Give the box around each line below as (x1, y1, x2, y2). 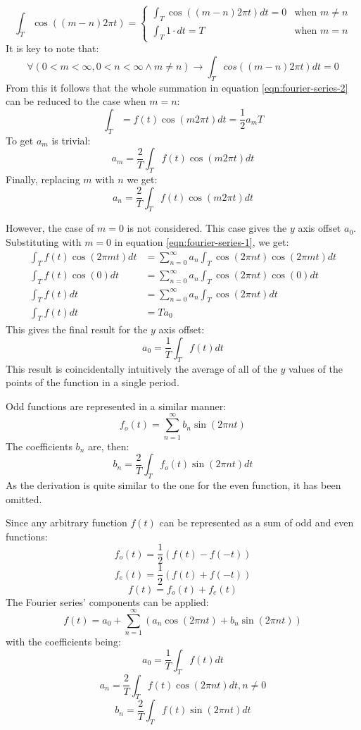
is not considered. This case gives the (127, 221, 287, 235)
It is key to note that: (6, 41, 99, 56)
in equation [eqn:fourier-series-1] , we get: (114, 234, 289, 249)
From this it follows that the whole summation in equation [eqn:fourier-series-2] (6, 80, 348, 94)
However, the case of (6, 221, 94, 235)
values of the (288, 361, 343, 376)
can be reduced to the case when (6, 94, 146, 109)
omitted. (6, 491, 42, 506)
